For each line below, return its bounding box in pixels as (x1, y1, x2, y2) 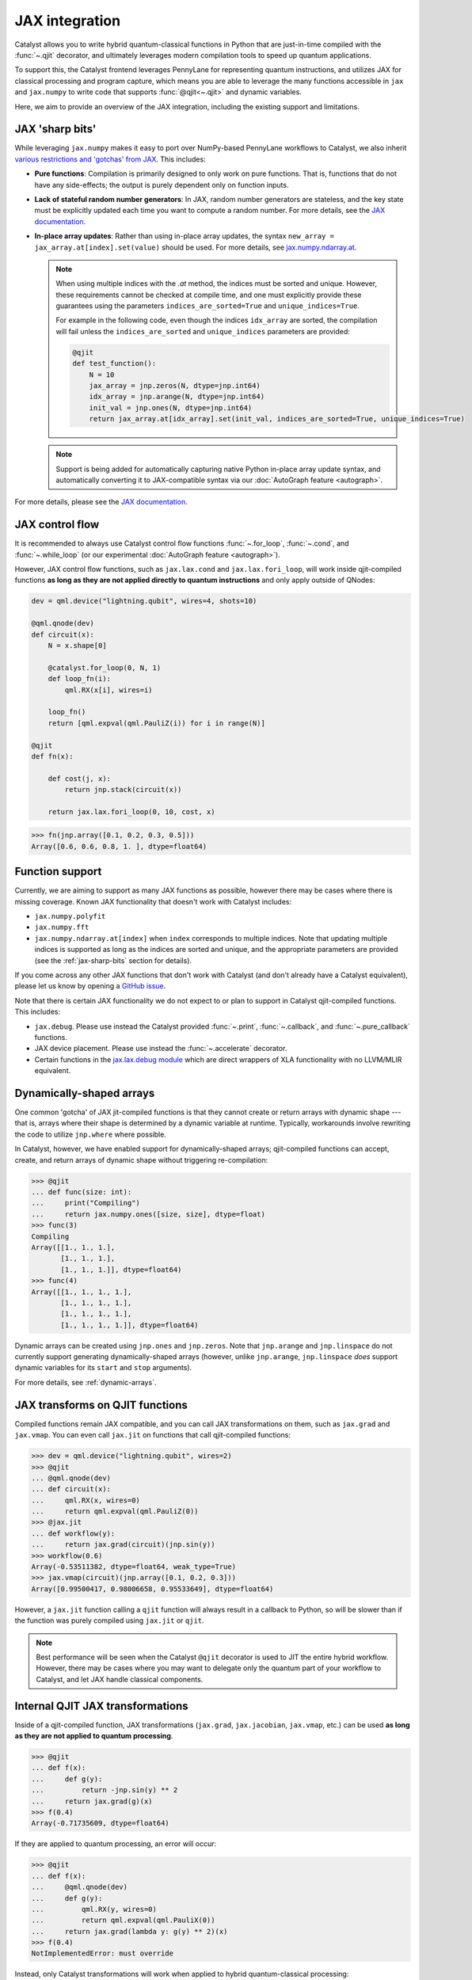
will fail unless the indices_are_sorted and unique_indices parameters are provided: (55, 326, 350, 336)
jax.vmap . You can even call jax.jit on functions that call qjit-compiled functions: (14, 1430, 291, 1440)
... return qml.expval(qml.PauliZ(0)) (31, 1507, 199, 1516)
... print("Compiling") (31, 1198, 140, 1208)
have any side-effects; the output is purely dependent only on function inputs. (34, 180, 289, 189)
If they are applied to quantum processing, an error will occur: (14, 1839, 217, 1849)
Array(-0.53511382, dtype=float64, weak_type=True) (31, 1563, 237, 1571)
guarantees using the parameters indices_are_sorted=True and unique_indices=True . (55, 301, 360, 310)
